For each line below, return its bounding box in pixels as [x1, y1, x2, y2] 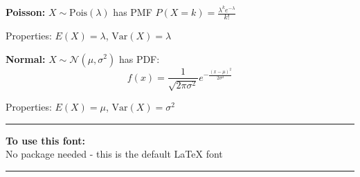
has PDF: [118, 51, 160, 66]
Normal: [6, 51, 46, 66]
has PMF [113, 5, 152, 19]
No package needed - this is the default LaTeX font [6, 147, 223, 161]
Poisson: [6, 5, 46, 19]
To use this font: [6, 133, 85, 147]
